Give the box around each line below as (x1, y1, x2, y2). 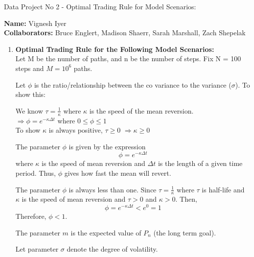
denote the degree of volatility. (67, 244, 158, 254)
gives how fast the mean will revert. (64, 168, 171, 178)
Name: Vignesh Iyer (4, 18, 67, 28)
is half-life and (202, 184, 245, 194)
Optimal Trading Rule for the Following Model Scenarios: (15, 44, 214, 54)
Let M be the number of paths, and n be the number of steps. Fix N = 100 (15, 53, 241, 64)
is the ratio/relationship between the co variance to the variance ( (34, 79, 231, 90)
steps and (15, 63, 44, 73)
